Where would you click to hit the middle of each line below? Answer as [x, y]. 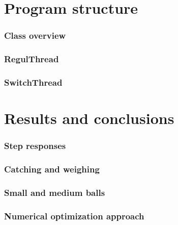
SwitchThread [33, 82]
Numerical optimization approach [74, 216]
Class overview [35, 35]
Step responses [35, 146]
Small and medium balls [55, 192]
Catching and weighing [52, 169]
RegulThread [32, 59]
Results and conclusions [89, 118]
